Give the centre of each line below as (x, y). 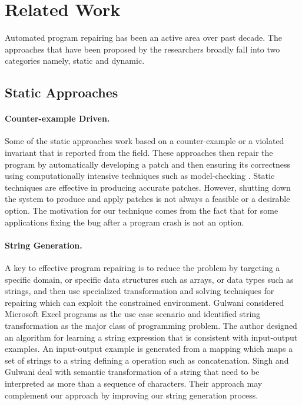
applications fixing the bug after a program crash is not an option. (125, 222)
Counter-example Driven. (57, 118)
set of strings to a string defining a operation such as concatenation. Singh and (147, 360)
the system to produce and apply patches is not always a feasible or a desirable (147, 199)
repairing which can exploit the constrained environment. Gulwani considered (145, 302)
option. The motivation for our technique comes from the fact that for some (142, 210)
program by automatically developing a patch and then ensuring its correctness (148, 164)
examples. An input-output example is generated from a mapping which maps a (149, 349)
